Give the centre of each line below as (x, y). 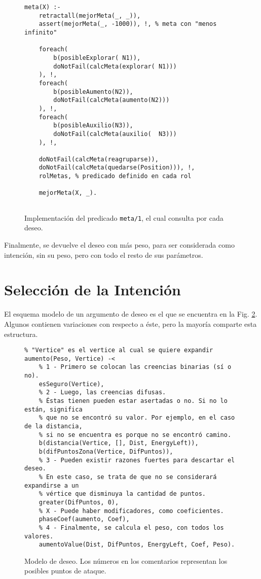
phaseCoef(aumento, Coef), (84, 519)
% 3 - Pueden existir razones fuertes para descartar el (137, 460)
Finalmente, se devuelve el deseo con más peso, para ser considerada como (119, 245)
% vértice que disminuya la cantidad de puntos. (122, 494)
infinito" (41, 32)
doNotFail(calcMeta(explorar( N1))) (115, 66)
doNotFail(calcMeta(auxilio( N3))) (115, 134)
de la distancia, (53, 426)
